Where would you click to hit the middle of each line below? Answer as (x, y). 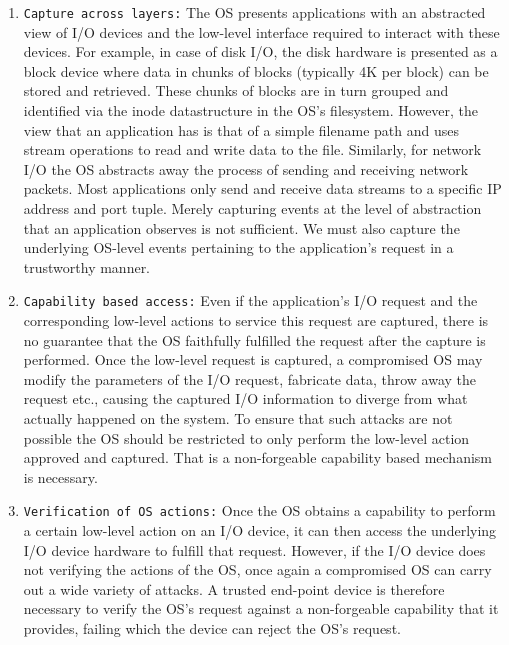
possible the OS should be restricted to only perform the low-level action (246, 437)
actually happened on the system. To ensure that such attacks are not (238, 418)
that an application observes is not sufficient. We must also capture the (241, 227)
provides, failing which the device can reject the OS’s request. (212, 628)
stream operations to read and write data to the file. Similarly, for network (252, 149)
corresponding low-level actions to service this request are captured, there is (256, 320)
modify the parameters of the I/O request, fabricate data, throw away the (250, 378)
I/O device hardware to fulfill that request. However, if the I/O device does (254, 549)
